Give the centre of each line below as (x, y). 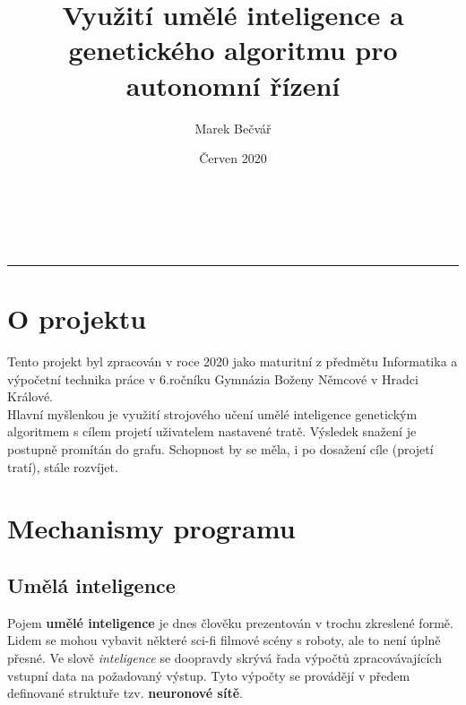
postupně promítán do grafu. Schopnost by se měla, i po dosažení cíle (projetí (220, 448)
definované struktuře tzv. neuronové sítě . (125, 693)
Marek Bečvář (233, 128)
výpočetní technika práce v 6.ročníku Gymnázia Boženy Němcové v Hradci (213, 378)
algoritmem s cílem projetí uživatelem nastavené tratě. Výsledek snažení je (212, 431)
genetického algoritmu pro (233, 50)
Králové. (30, 396)
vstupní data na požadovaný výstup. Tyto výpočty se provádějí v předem (209, 675)
